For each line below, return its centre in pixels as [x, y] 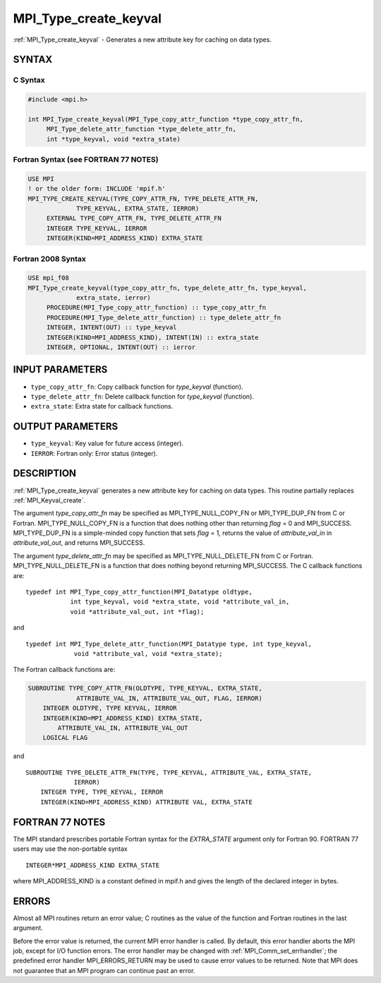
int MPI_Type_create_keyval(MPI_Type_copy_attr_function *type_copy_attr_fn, [165, 119]
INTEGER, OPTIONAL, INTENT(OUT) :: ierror [121, 347]
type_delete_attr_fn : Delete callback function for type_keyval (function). [142, 396]
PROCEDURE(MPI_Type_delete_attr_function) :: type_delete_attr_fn [164, 317]
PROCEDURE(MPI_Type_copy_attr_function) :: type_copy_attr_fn [156, 308]
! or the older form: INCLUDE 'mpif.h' [97, 189]
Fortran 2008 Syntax [49, 259]
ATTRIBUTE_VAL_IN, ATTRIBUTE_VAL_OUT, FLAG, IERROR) [169, 698]
